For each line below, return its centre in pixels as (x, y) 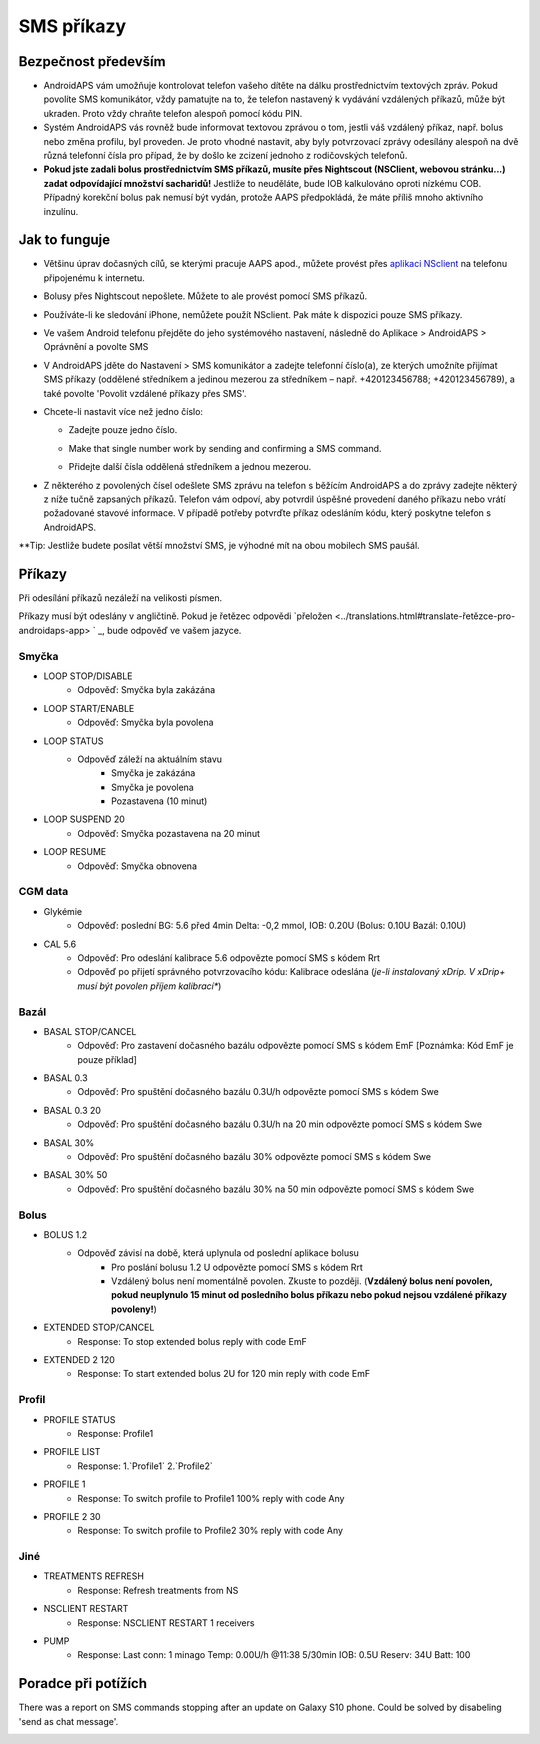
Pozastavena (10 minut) (159, 801)
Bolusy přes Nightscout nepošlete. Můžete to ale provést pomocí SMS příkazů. (205, 296)
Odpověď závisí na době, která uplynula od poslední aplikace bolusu (218, 1253)
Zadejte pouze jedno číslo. (123, 430)
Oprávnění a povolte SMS (96, 347)
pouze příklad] (107, 1059)
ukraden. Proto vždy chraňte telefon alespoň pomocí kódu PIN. (173, 113)
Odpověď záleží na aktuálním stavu (150, 759)
